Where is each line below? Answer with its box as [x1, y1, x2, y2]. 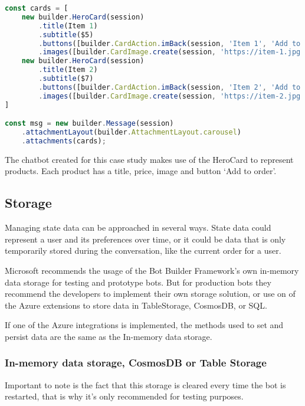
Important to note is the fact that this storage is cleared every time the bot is [5, 378, 286, 391]
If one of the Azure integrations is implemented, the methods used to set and [5, 319, 284, 331]
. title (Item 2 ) [38, 66, 98, 74]
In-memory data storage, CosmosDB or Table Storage [5, 355, 267, 370]
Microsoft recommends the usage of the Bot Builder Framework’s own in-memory [5, 264, 299, 276]
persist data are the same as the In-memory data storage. [5, 330, 212, 342]
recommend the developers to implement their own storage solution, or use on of [5, 287, 296, 300]
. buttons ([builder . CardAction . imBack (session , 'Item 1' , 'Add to [38, 39, 301, 48]
